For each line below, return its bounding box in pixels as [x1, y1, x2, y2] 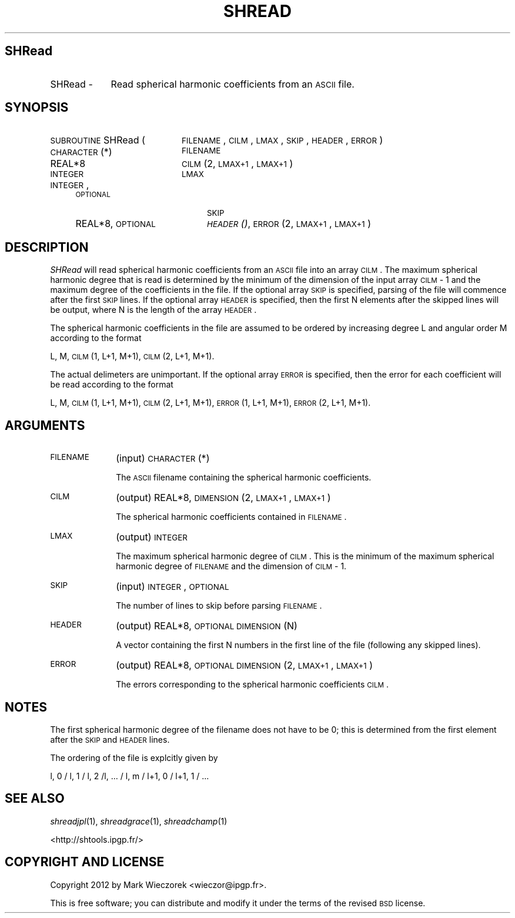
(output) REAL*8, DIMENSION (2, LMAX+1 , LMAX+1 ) [116, 492, 331, 504]
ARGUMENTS [5, 418, 85, 433]
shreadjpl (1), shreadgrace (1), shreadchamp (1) [50, 816, 228, 826]
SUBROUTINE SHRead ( [50, 134, 145, 146]
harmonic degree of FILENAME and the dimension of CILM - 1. [116, 561, 347, 572]
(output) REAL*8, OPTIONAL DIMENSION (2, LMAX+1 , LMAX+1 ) [116, 659, 373, 672]
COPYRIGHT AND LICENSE [5, 854, 165, 870]
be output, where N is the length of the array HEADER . [50, 305, 257, 315]
